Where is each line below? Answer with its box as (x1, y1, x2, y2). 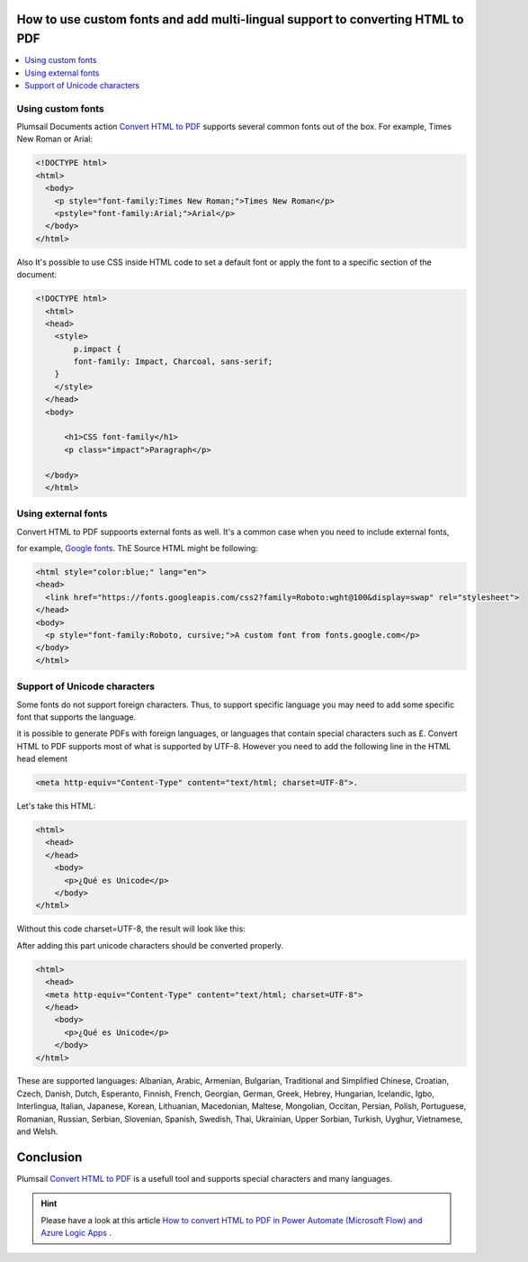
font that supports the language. (16, 712, 137, 722)
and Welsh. (16, 1126, 58, 1137)
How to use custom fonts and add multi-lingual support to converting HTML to (16, 12, 464, 27)
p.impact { (73, 343, 121, 354)
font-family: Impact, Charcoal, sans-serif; (73, 357, 273, 367)
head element (16, 753, 67, 765)
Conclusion (16, 1149, 83, 1165)
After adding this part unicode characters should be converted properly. (16, 940, 283, 950)
